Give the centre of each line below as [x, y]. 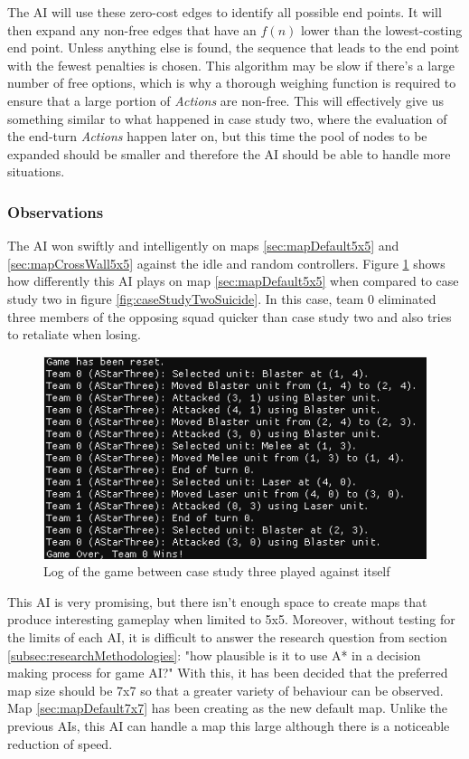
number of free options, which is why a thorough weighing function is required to [232, 83]
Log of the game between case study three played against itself [217, 571]
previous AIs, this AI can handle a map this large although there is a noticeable [229, 725]
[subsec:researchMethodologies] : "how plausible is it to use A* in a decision [214, 655]
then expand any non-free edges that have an [132, 29]
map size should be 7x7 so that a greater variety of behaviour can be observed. [225, 690]
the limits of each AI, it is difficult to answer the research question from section [227, 636]
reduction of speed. [60, 743]
